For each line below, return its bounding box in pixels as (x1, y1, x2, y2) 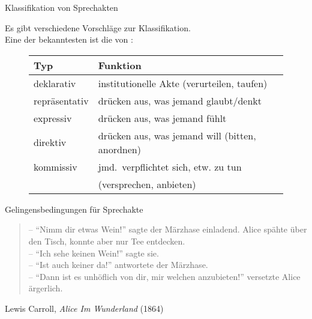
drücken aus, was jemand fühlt (98, 111, 227, 125)
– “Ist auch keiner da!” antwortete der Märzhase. (28, 258, 208, 271)
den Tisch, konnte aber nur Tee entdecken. (28, 234, 185, 247)
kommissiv (34, 159, 77, 174)
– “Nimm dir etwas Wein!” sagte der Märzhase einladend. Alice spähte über (28, 223, 307, 235)
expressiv (34, 111, 72, 125)
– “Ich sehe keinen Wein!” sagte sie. (28, 246, 159, 259)
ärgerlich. (28, 282, 63, 294)
